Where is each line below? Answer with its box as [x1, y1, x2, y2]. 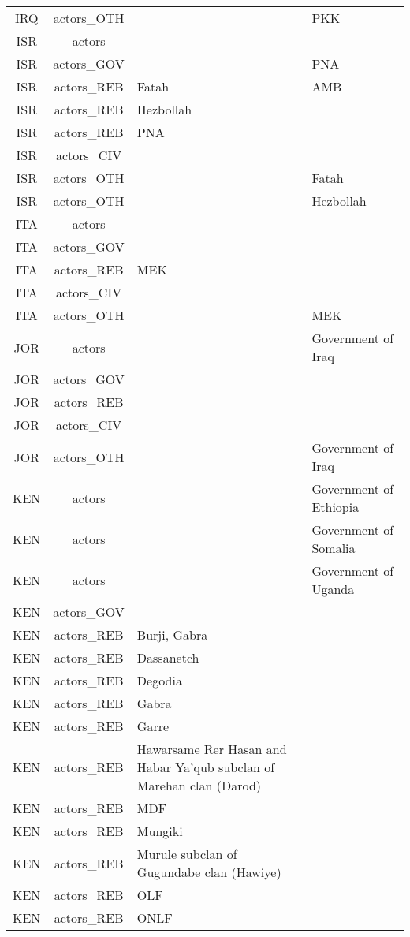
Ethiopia [311, 498, 360, 516]
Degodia [136, 671, 182, 689]
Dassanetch [136, 648, 199, 666]
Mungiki [136, 822, 183, 840]
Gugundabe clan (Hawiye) [136, 863, 281, 881]
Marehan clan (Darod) [136, 776, 262, 794]
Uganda [311, 580, 355, 598]
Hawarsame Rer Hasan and [136, 740, 287, 758]
